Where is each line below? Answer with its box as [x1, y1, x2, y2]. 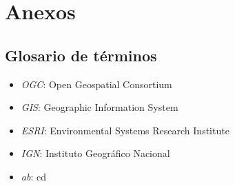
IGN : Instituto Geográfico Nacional [21, 146, 170, 161]
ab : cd [21, 169, 46, 183]
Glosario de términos [5, 44, 157, 65]
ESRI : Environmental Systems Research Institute [21, 123, 229, 137]
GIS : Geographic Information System [21, 100, 178, 114]
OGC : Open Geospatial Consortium [21, 76, 172, 91]
